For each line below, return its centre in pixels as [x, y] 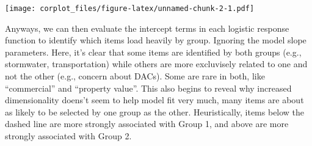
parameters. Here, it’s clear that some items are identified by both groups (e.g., [153, 52]
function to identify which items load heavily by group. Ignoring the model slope [156, 40]
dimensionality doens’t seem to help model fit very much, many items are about [154, 100]
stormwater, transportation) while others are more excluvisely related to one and [156, 64]
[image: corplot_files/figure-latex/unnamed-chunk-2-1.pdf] [130, 9]
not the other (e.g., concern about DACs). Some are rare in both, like [135, 76]
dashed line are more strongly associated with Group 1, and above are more [147, 124]
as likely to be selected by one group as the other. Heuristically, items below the [155, 111]
